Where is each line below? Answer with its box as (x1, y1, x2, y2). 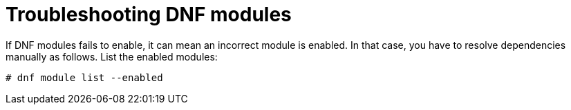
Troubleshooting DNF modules (6, 3, 292, 26)
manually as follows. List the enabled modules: (6, 50, 218, 63)
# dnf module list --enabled (6, 71, 163, 83)
